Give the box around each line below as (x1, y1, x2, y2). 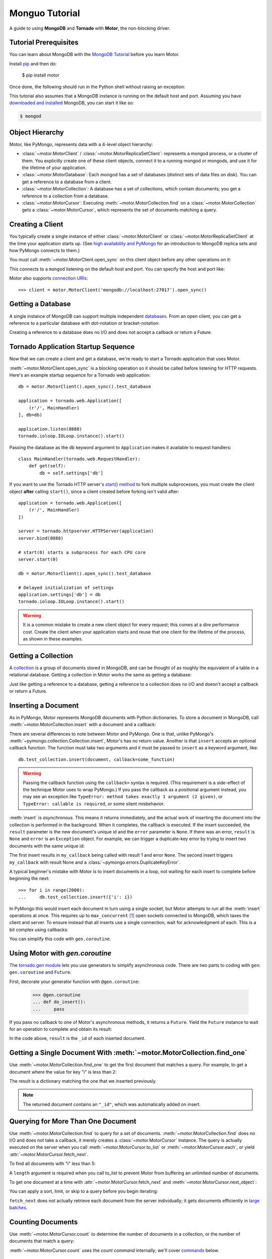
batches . (9, 1205, 28, 1211)
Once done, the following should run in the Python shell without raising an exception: (9, 84, 186, 90)
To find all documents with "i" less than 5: (9, 1161, 96, 1167)
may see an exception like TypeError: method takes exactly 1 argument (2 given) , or (23, 794, 223, 800)
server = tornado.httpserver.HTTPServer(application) (18, 528, 154, 534)
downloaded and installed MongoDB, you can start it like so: (9, 100, 134, 106)
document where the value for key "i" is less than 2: (9, 1069, 117, 1075)
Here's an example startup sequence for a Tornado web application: (9, 372, 151, 378)
